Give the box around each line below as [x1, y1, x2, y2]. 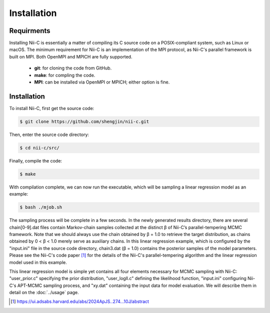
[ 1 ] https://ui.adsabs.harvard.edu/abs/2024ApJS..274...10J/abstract [10, 298, 149, 304]
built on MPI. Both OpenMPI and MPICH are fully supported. [9, 53, 132, 59]
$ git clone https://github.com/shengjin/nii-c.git [19, 118, 149, 124]
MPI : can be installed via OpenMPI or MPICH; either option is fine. [34, 79, 170, 85]
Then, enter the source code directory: [9, 131, 89, 137]
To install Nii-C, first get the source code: [9, 105, 94, 111]
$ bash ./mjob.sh [19, 204, 62, 210]
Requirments [9, 26, 50, 35]
